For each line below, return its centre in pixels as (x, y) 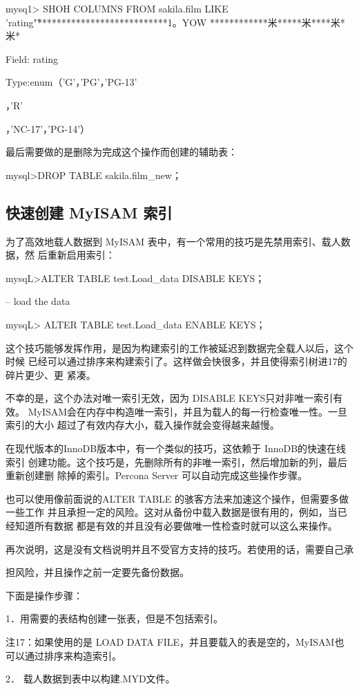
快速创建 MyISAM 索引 (89, 212)
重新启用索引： (81, 255)
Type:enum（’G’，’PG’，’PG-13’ (71, 82)
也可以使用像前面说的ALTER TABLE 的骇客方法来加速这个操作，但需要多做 (177, 498)
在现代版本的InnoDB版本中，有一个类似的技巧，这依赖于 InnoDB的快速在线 (176, 448)
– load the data (38, 301)
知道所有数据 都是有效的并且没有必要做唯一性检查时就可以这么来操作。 (176, 526)
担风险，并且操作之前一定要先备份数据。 (97, 572)
